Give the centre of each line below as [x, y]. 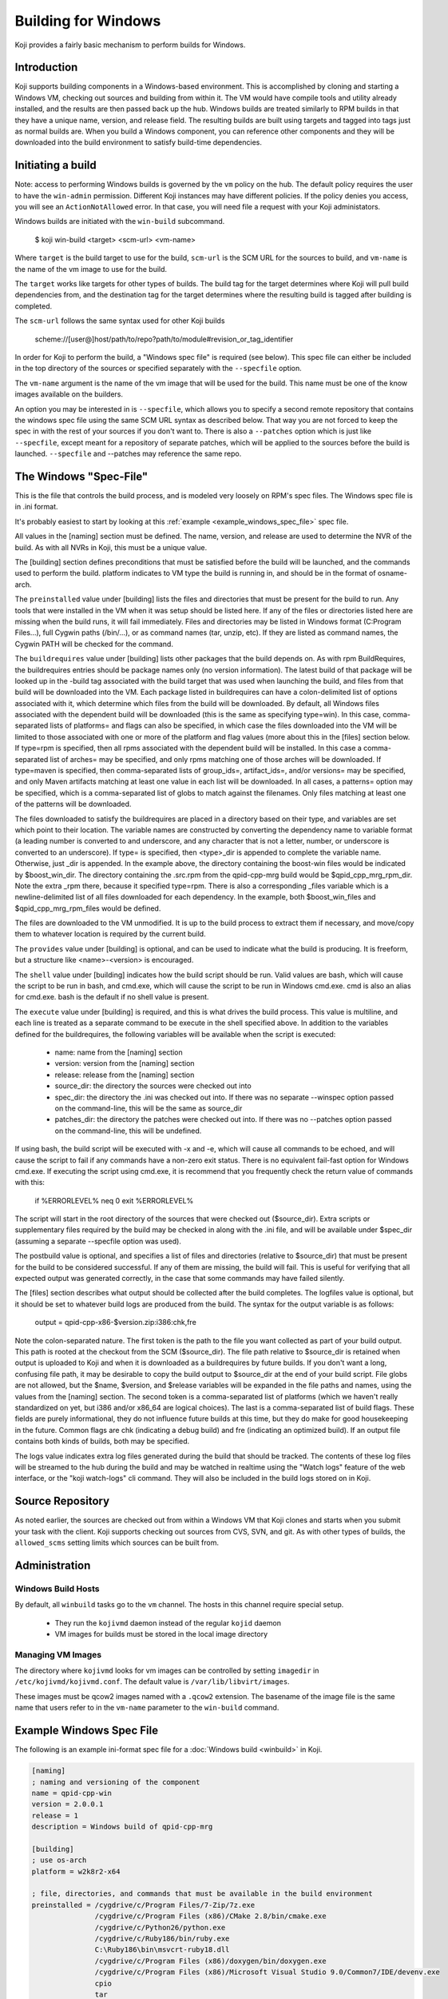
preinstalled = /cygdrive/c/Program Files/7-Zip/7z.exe [143, 1905]
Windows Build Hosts [57, 1589]
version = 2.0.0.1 [67, 1804]
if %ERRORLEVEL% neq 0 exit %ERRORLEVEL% [114, 1200]
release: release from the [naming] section [125, 1075]
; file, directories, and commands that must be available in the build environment [202, 1894]
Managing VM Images [58, 1654]
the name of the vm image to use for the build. [91, 269]
